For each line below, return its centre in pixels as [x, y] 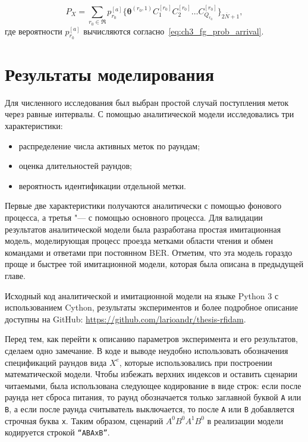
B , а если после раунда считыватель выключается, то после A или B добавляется [150, 409]
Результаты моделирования [110, 73]
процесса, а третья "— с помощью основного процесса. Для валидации [134, 217]
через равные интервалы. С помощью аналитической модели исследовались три [150, 114]
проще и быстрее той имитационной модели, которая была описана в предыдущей [154, 264]
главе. [15, 275]
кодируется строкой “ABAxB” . [57, 432]
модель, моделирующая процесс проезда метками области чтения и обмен [139, 241]
